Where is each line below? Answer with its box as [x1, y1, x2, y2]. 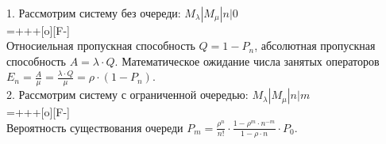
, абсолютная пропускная [254, 37, 376, 54]
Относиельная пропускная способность [6, 37, 195, 54]
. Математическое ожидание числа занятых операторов [114, 52, 380, 69]
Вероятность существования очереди [6, 119, 183, 135]
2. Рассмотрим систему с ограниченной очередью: [6, 86, 249, 103]
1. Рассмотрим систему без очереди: [6, 4, 181, 21]
